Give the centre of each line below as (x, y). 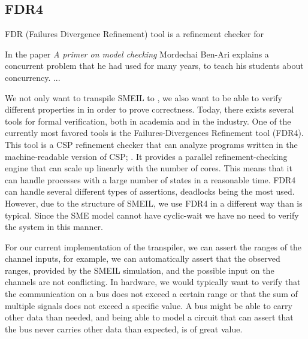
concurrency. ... (33, 77)
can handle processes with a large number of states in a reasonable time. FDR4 (150, 179)
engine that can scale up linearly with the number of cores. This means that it (149, 168)
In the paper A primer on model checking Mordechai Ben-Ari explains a (137, 54)
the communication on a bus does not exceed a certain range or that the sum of (151, 294)
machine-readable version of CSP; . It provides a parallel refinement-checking (146, 156)
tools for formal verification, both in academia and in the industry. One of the (148, 121)
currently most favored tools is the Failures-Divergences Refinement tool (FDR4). (154, 133)
